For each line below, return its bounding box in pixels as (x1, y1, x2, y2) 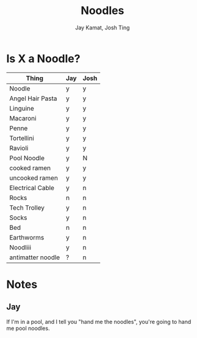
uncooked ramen (9, 174, 58, 182)
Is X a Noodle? (6, 51, 81, 65)
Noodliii (9, 243, 32, 251)
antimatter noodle (9, 253, 60, 262)
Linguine (9, 104, 35, 112)
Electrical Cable (9, 183, 55, 192)
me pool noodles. (6, 325, 50, 332)
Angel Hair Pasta (9, 94, 57, 103)
